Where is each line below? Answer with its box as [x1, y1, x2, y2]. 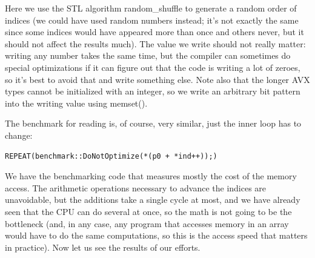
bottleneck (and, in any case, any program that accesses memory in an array [5, 217, 289, 230]
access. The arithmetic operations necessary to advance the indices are [5, 181, 267, 194]
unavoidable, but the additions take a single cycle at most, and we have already [5, 193, 300, 206]
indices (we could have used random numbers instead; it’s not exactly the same [5, 13, 299, 26]
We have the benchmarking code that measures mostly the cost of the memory [5, 170, 297, 182]
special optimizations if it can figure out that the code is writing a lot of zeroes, [5, 61, 300, 73]
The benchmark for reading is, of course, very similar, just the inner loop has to [5, 117, 302, 130]
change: [5, 128, 33, 141]
